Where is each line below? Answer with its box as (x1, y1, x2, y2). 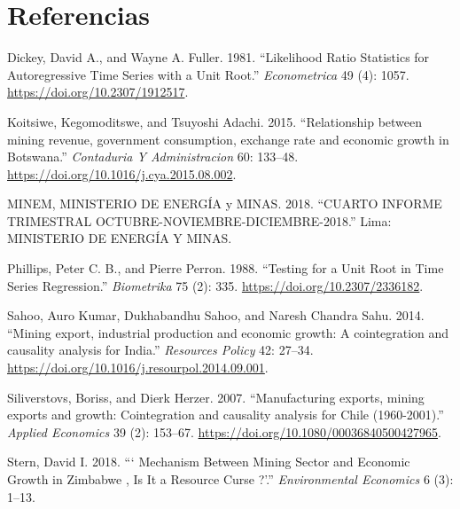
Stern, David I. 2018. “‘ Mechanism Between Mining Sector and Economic (7, 452, 410, 471)
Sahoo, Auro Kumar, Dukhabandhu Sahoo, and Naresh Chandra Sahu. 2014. (7, 306, 425, 325)
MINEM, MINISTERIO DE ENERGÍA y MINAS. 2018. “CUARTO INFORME (7, 194, 442, 213)
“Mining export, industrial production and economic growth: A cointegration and (7, 323, 449, 341)
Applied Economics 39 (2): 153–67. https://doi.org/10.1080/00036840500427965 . (7, 422, 441, 441)
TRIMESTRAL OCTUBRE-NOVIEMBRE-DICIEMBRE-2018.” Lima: (7, 211, 392, 230)
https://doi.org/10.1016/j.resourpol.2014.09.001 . (7, 358, 269, 377)
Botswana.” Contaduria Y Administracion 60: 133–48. (7, 147, 299, 166)
